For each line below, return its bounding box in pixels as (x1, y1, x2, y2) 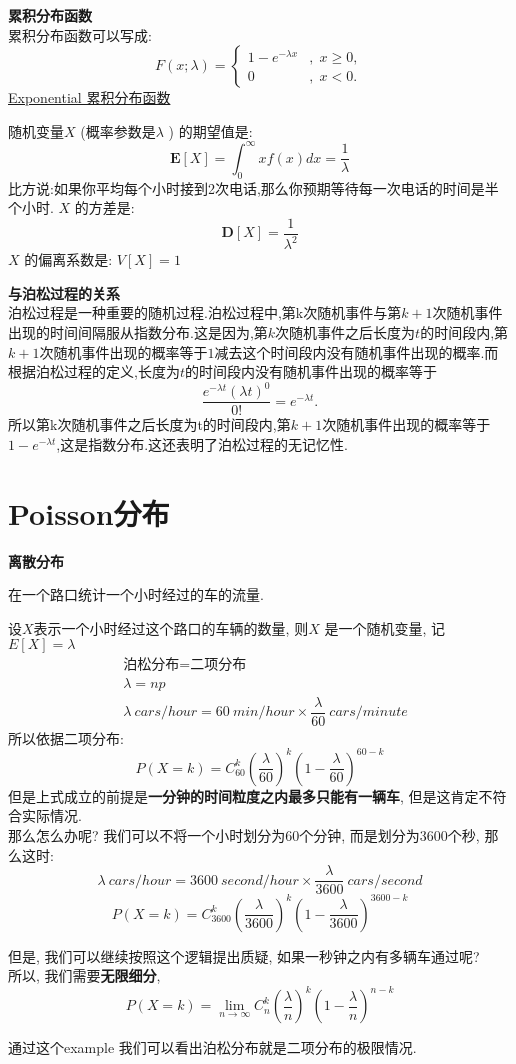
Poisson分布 (8, 492, 170, 533)
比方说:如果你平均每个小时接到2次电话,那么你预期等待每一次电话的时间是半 (8, 177, 499, 198)
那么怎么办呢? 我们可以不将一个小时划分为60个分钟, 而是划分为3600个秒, (8, 824, 480, 845)
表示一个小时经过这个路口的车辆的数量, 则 (33, 617, 309, 638)
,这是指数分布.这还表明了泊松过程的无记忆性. (56, 433, 349, 454)
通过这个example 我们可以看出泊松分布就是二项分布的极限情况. (8, 1037, 417, 1058)
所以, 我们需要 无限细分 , (8, 965, 161, 986)
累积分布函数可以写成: (8, 24, 152, 45)
